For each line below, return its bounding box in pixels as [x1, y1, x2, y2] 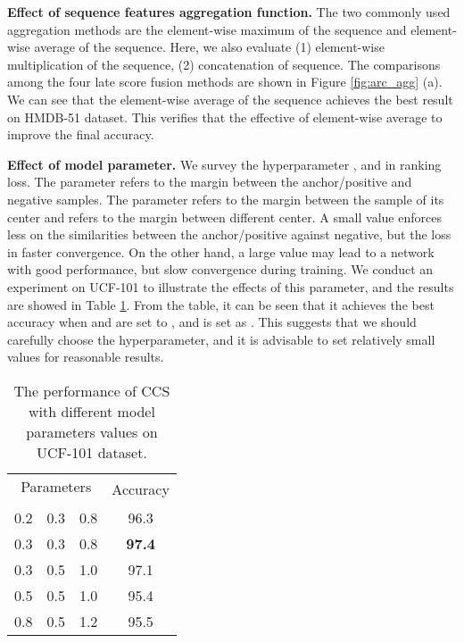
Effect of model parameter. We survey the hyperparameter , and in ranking [7, 154, 442, 173]
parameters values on [26, 421, 158, 442]
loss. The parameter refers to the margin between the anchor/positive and [7, 172, 412, 191]
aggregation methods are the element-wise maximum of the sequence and [7, 20, 407, 38]
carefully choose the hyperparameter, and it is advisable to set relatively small [7, 330, 435, 348]
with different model [29, 400, 155, 422]
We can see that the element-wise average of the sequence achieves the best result [7, 89, 453, 108]
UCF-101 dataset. [36, 441, 147, 463]
